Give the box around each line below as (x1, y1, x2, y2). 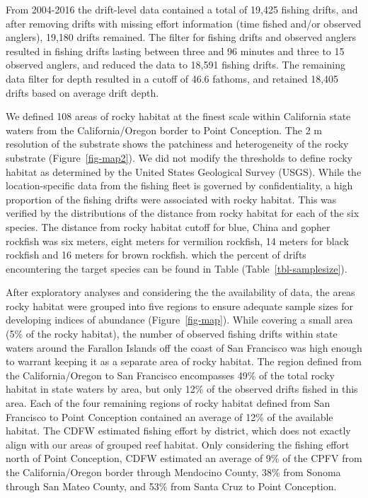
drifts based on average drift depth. (6, 85, 159, 100)
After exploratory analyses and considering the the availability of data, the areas (6, 285, 355, 300)
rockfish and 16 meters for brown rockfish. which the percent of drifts (6, 247, 306, 262)
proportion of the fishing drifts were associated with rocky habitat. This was (6, 191, 337, 206)
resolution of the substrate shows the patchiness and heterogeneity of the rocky (6, 136, 349, 151)
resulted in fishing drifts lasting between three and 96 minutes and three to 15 (6, 43, 345, 58)
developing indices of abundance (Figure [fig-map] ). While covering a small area (6, 312, 353, 327)
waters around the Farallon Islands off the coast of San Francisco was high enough (6, 340, 362, 355)
